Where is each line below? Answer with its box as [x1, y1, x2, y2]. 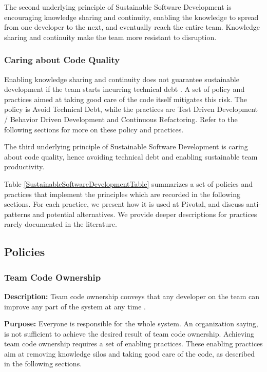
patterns [4, 208, 30, 219]
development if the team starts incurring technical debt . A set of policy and [4, 84, 245, 94]
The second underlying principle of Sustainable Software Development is [4, 2, 232, 12]
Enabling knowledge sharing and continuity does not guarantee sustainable [4, 73, 239, 84]
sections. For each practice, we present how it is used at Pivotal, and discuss [4, 199, 244, 209]
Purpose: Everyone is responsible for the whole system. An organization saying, [4, 318, 258, 329]
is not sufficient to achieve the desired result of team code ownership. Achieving [4, 328, 254, 339]
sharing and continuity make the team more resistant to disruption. [4, 31, 217, 42]
